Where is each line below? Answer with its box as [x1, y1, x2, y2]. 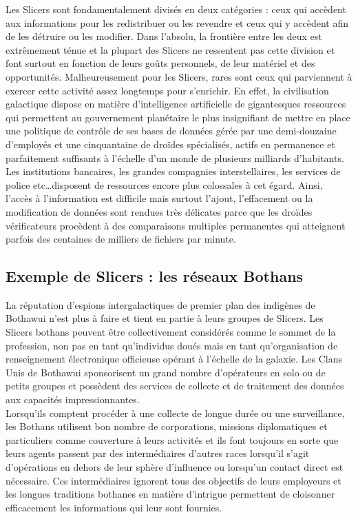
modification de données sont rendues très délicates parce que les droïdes [6, 204, 313, 218]
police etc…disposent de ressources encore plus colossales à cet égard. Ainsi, [6, 177, 323, 192]
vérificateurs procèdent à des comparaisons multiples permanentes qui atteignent [6, 218, 346, 232]
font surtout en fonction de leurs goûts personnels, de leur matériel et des [6, 56, 315, 70]
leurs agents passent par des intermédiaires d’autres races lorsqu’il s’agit [6, 446, 310, 460]
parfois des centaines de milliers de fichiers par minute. [6, 232, 236, 246]
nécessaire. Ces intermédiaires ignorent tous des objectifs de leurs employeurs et [6, 473, 341, 487]
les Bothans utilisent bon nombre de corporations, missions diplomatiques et [6, 419, 328, 434]
